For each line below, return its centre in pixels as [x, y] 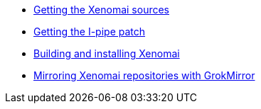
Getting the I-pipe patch [90, 31]
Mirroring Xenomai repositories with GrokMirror [144, 75]
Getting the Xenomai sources [101, 10]
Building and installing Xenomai [107, 53]
